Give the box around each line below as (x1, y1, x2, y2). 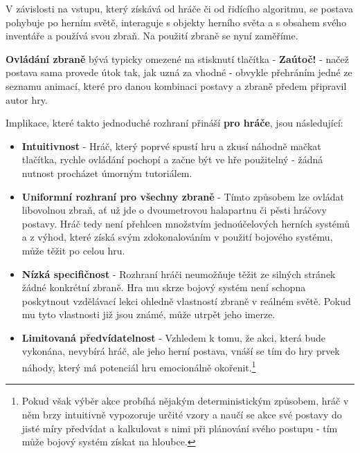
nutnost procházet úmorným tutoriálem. (21, 165, 192, 180)
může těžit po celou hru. (21, 243, 125, 257)
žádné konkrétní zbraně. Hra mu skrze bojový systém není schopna (21, 280, 306, 295)
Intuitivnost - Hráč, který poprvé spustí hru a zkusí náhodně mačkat (21, 138, 321, 153)
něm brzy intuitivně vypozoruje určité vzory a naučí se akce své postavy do (21, 407, 342, 421)
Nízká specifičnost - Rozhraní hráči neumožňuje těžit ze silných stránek (21, 266, 336, 281)
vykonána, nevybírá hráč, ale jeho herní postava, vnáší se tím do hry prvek (21, 344, 340, 358)
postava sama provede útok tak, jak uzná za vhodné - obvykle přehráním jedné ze (6, 65, 352, 80)
